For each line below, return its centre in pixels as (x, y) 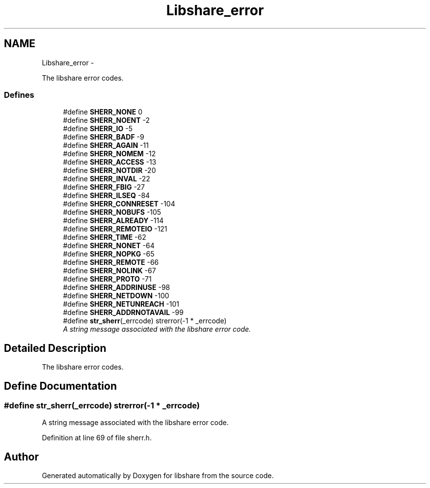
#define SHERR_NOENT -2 (107, 120)
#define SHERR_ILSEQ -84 (107, 196)
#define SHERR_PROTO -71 (107, 279)
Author (21, 457)
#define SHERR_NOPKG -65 (109, 254)
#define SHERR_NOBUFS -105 (112, 212)
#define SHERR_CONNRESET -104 (119, 204)
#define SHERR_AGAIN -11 (106, 145)
